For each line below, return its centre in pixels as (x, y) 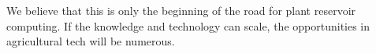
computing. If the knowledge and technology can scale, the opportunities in (188, 25)
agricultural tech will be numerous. (91, 41)
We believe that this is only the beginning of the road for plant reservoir (181, 10)
